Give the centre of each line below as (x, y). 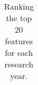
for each (19, 53)
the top (19, 18)
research (19, 64)
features (19, 41)
